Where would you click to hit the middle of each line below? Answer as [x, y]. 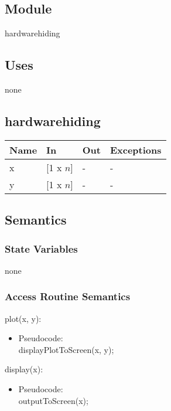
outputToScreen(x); [53, 400]
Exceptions [136, 150]
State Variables [41, 248]
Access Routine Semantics [68, 296]
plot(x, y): [23, 318]
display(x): [24, 369]
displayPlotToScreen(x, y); [66, 349]
